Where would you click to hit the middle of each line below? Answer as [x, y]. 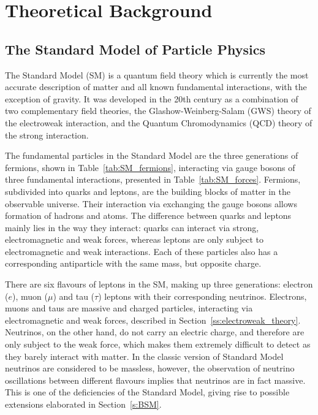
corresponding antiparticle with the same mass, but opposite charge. [133, 263]
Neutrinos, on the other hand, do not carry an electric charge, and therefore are [155, 332]
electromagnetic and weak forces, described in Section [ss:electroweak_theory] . [153, 320]
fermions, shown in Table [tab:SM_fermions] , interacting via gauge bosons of [150, 167]
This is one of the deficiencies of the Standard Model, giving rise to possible [147, 392]
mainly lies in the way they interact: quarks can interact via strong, [132, 227]
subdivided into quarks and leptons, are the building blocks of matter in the [148, 191]
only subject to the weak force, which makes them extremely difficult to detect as [158, 344]
